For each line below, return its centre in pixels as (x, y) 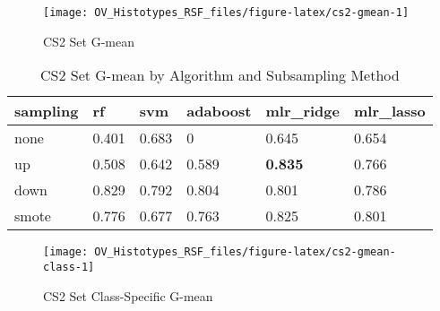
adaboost (219, 111)
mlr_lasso (389, 111)
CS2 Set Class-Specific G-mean (128, 295)
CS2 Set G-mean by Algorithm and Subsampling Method (220, 75)
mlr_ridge (302, 111)
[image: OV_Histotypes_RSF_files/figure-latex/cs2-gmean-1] (226, 13)
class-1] (69, 267)
